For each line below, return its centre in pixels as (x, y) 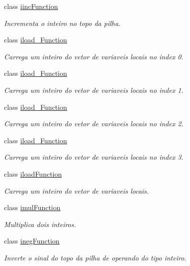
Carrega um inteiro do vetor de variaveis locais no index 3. (94, 157)
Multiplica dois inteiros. (40, 224)
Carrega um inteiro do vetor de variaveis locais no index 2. (94, 124)
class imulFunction (32, 207)
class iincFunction (31, 6)
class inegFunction (32, 241)
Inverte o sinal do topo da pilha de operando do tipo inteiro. (95, 257)
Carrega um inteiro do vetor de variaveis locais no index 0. (94, 56)
